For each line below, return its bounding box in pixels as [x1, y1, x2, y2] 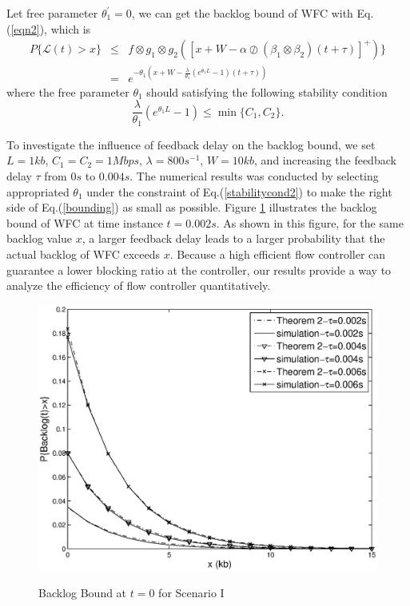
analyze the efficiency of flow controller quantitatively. [6, 277, 271, 294]
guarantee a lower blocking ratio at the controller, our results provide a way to [6, 261, 392, 278]
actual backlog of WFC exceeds [6, 246, 160, 263]
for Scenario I [158, 584, 225, 601]
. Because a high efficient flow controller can [169, 246, 386, 263]
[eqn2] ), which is [10, 20, 91, 37]
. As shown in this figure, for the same [216, 214, 404, 231]
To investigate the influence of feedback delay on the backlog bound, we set [6, 136, 376, 152]
